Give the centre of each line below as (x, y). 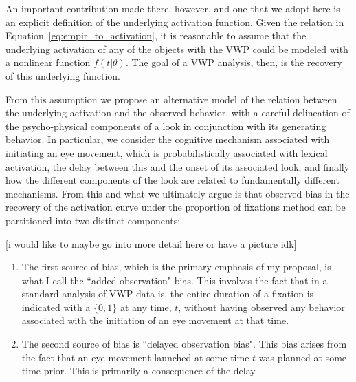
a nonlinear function (48, 62)
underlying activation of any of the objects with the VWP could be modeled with (177, 49)
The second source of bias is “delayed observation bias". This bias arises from (184, 344)
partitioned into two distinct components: (93, 220)
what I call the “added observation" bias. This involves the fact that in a (175, 280)
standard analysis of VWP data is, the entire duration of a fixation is (168, 294)
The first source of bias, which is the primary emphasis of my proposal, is (176, 267)
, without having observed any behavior (262, 307)
